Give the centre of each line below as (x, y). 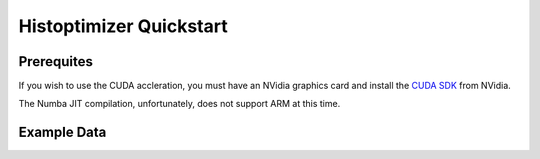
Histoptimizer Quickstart (123, 26)
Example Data (62, 132)
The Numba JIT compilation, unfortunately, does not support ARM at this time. (179, 104)
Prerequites (56, 61)
